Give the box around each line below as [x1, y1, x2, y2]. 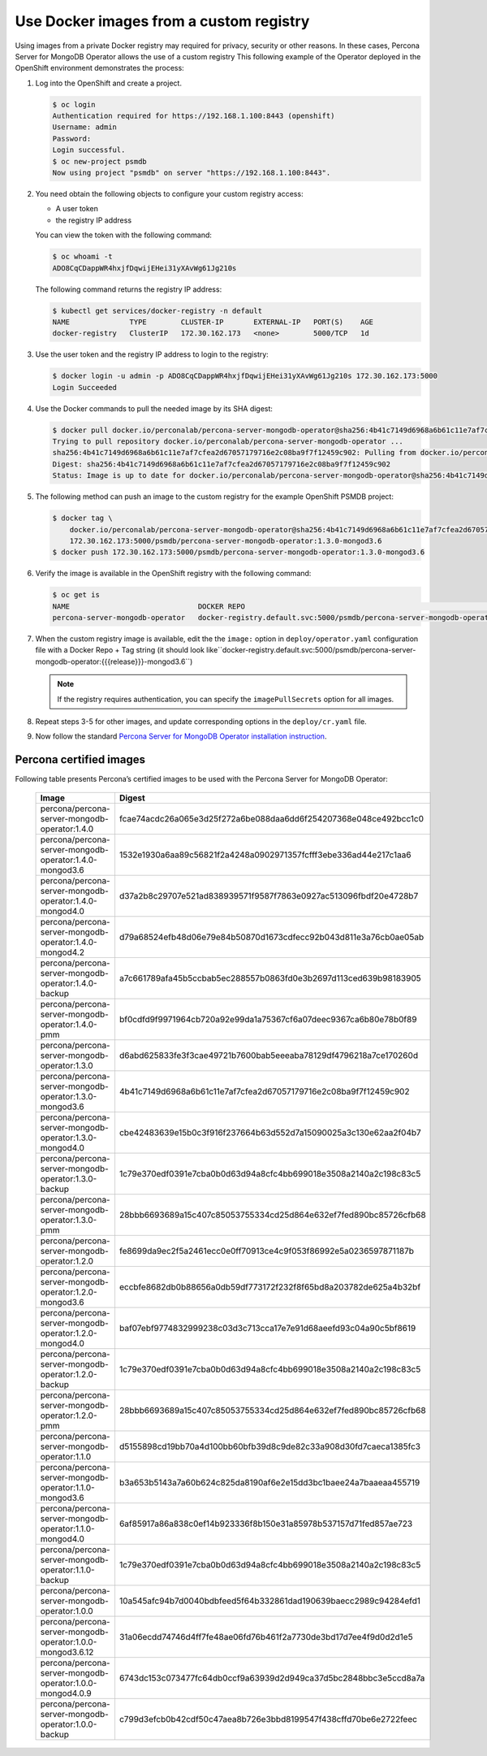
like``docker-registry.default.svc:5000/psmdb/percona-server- [205, 645, 416, 655]
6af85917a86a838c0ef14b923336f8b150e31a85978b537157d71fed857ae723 [119, 1518, 413, 1529]
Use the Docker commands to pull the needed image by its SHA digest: [35, 403, 274, 414]
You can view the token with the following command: [35, 230, 213, 240]
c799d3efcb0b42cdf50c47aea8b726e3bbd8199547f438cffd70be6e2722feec [119, 1713, 418, 1724]
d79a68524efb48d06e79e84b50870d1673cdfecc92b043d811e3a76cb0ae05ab [119, 931, 425, 943]
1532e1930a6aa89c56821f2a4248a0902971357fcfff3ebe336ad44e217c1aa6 [119, 849, 412, 861]
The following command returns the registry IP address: [35, 284, 222, 294]
